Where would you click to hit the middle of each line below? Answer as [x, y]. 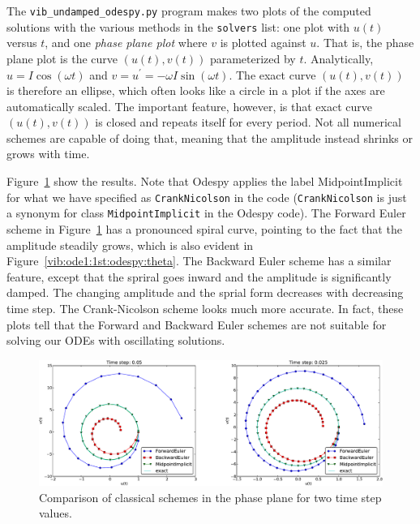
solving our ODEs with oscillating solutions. [116, 340]
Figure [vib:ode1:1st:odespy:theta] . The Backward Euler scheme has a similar [199, 261]
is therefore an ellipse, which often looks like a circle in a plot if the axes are [196, 90]
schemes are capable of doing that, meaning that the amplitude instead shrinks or [210, 137]
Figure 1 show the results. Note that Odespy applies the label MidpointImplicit [205, 181]
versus [22, 43]
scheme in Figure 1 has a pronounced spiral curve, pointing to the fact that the [204, 228]
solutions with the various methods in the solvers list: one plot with [178, 26]
